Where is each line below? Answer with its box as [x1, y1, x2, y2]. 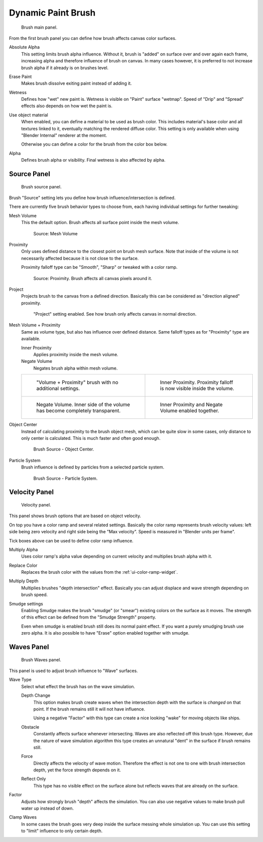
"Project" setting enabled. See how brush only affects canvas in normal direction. [33, 311, 197, 317]
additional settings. [36, 385, 80, 392]
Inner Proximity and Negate [160, 401, 223, 408]
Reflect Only [21, 776, 46, 782]
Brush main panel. [21, 24, 58, 30]
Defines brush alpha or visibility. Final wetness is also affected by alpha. [21, 157, 166, 163]
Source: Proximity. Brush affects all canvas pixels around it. [33, 275, 152, 281]
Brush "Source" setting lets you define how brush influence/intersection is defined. [9, 195, 176, 201]
